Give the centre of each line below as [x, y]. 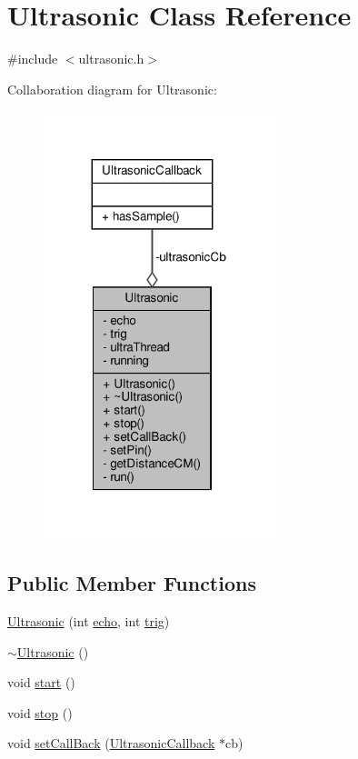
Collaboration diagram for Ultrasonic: [112, 89]
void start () [41, 682]
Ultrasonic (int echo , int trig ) [89, 621]
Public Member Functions [132, 583]
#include [33, 59]
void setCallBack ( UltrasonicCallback [111, 743]
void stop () [40, 712]
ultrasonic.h [111, 59]
